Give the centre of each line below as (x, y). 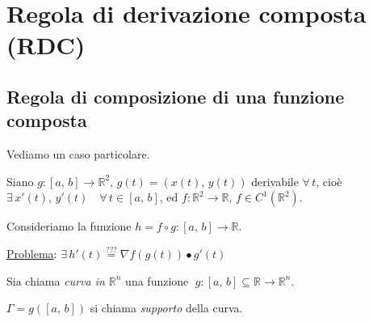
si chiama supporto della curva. (166, 308)
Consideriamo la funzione (69, 226)
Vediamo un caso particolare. (78, 154)
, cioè (329, 181)
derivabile (275, 181)
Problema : (32, 253)
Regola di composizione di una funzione (176, 96)
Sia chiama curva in (56, 280)
